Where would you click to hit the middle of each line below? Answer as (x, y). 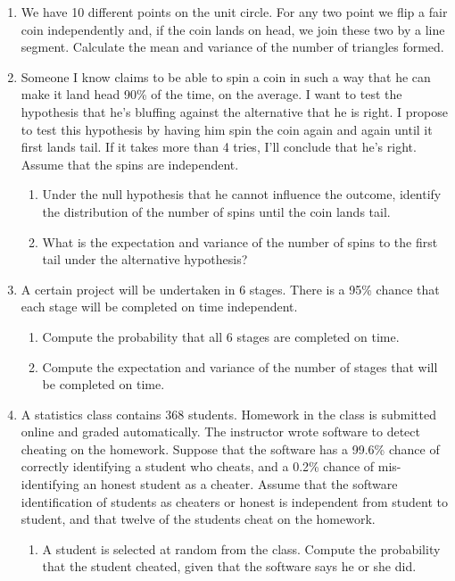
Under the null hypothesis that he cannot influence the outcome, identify (242, 194)
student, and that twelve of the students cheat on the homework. (198, 519)
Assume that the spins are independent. (130, 164)
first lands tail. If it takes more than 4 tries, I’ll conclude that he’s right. (219, 147)
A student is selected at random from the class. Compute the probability (241, 548)
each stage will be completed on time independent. (159, 307)
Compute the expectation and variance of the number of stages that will (240, 366)
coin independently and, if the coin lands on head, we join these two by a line (233, 29)
